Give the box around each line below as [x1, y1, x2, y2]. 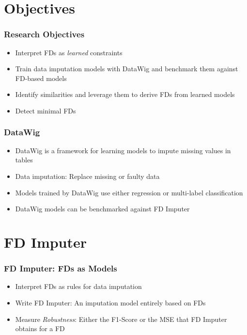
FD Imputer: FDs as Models [4, 262, 117, 274]
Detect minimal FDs [15, 105, 76, 115]
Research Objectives [4, 28, 85, 40]
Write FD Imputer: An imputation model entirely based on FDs [15, 297, 206, 307]
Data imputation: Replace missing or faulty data [15, 171, 160, 181]
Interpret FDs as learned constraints [15, 47, 123, 57]
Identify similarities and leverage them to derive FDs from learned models [15, 89, 235, 99]
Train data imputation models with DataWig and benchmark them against [15, 64, 238, 74]
